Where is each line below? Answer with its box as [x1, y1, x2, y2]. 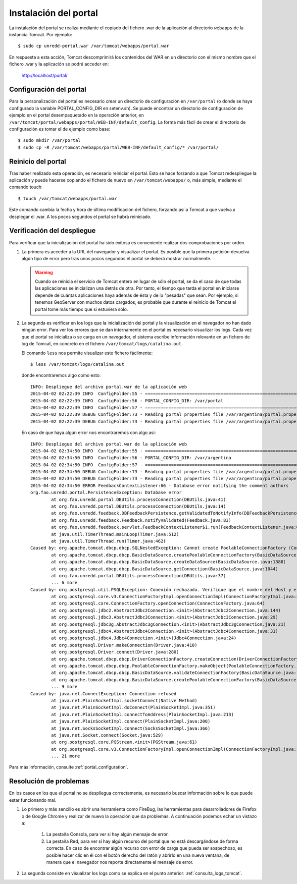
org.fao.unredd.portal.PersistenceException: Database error [30, 490, 182, 496]
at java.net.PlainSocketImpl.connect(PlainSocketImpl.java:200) [51, 718, 210, 724]
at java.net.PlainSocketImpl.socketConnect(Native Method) [51, 698, 198, 703]
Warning [35, 269, 53, 275]
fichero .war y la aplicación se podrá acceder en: [9, 61, 109, 67]
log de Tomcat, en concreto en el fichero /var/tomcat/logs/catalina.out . [21, 341, 183, 347]
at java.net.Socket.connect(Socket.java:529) [51, 732, 163, 738]
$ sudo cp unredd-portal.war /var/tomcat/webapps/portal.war [18, 43, 169, 49]
